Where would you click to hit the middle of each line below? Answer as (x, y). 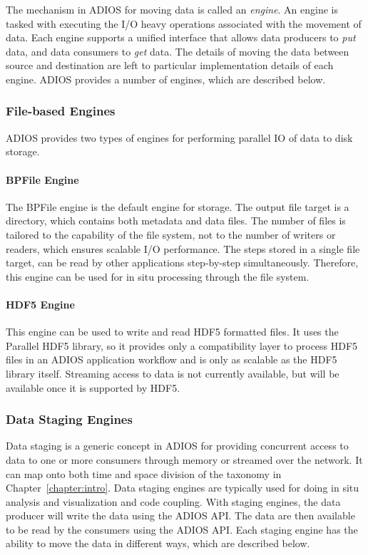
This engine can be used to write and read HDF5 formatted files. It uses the (172, 332)
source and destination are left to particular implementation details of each (170, 65)
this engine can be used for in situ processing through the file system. (158, 276)
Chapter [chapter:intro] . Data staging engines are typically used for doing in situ (183, 488)
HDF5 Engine (40, 304)
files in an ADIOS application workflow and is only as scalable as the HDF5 (172, 359)
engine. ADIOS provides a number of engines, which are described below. (166, 79)
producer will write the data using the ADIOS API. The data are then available (180, 515)
